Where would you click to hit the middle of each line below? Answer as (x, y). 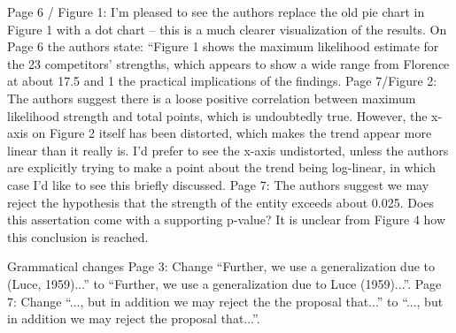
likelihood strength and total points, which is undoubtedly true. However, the (217, 115)
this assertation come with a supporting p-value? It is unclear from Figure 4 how (227, 219)
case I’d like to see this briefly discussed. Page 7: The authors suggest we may (218, 184)
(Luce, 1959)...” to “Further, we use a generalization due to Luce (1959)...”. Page (224, 283)
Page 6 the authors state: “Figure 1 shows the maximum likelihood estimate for (223, 46)
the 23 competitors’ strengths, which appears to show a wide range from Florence (228, 63)
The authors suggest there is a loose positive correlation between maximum (212, 98)
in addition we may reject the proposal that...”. (134, 318)
